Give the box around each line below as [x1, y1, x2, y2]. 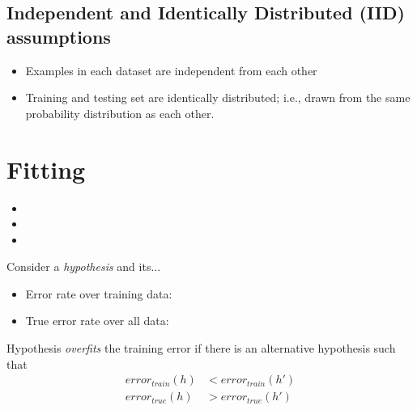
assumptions [6, 23, 111, 49]
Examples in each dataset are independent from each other [25, 61, 317, 78]
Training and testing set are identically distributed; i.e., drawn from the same [25, 89, 411, 106]
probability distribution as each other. [25, 104, 215, 121]
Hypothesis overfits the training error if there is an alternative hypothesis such [6, 340, 396, 357]
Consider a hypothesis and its [6, 258, 151, 275]
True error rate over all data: [25, 312, 169, 329]
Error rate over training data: [25, 285, 172, 302]
